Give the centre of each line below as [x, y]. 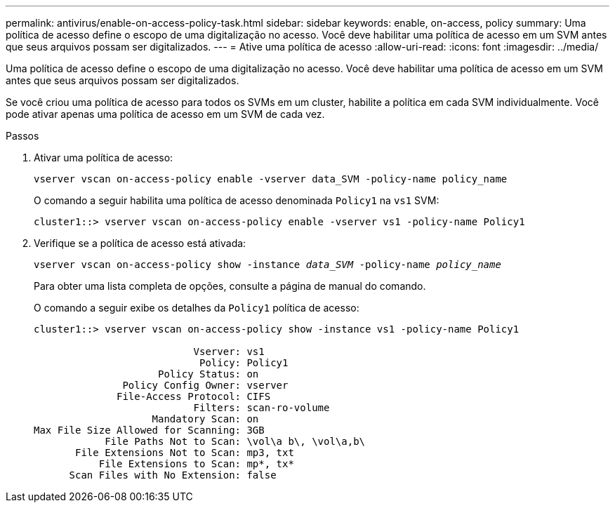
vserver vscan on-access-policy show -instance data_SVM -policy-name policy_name [267, 265]
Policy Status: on [209, 374]
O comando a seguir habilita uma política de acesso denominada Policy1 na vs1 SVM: [237, 200]
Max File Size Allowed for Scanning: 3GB [149, 430]
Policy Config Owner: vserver [205, 385]
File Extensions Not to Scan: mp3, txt [185, 453]
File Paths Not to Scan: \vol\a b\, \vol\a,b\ [235, 441]
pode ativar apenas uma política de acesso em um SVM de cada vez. [165, 114]
